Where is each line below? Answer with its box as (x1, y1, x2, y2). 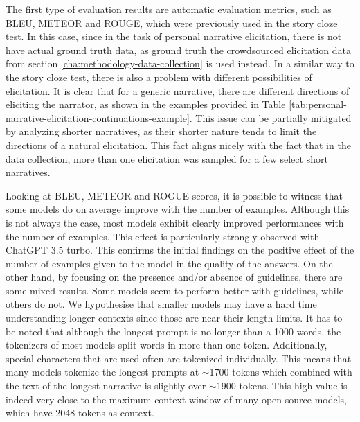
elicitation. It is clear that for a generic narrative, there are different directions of (6, 83, 350, 98)
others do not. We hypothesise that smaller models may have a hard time (6, 297, 317, 311)
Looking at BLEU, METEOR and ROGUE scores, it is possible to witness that (6, 188, 343, 202)
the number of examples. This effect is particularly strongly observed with (6, 229, 320, 243)
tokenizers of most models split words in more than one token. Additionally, (6, 337, 327, 352)
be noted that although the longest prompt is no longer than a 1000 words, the (6, 324, 341, 338)
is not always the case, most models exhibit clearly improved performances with (6, 215, 344, 229)
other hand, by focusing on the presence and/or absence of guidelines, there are (6, 270, 343, 284)
